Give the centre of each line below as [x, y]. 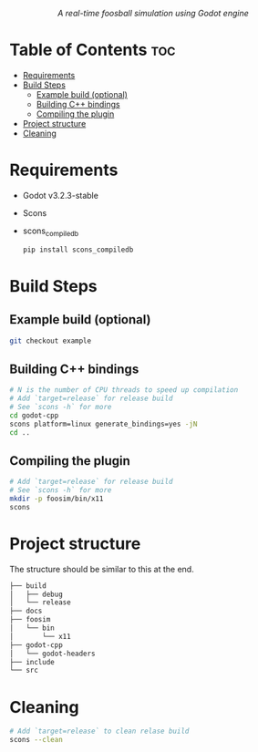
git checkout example [51, 341]
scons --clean [36, 740]
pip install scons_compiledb [78, 250]
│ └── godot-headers [52, 654]
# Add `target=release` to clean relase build [99, 731]
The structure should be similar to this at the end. [102, 569]
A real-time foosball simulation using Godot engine [153, 13]
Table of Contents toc [93, 50]
